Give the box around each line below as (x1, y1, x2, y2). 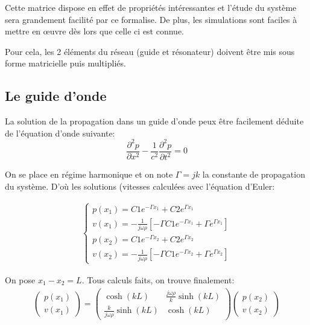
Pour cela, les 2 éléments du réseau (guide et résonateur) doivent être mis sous (5, 45, 295, 57)
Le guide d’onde (5, 86, 107, 105)
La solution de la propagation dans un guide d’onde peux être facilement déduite (5, 115, 304, 127)
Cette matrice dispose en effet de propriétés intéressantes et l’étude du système (5, 1, 297, 13)
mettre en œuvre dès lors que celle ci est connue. (5, 25, 185, 37)
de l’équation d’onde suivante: (5, 126, 115, 139)
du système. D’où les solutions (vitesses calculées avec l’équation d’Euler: (5, 179, 275, 192)
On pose (5, 273, 36, 286)
